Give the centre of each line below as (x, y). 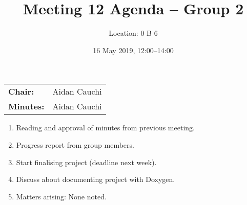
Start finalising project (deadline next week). (86, 162)
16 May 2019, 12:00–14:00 (133, 50)
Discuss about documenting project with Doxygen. (96, 179)
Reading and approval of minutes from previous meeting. (105, 128)
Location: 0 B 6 (133, 33)
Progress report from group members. (75, 144)
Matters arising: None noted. (61, 196)
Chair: (21, 92)
